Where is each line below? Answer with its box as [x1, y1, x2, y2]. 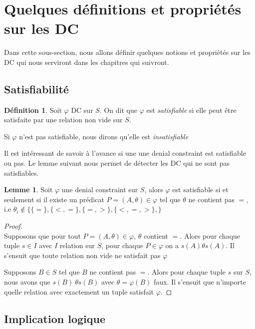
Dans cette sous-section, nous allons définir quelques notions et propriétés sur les [4, 47, 251, 57]
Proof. [4, 221, 22, 231]
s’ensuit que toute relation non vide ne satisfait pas [4, 250, 161, 260]
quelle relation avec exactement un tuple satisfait [4, 286, 154, 297]
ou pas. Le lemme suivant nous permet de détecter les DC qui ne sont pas [4, 158, 230, 168]
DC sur [71, 104, 93, 115]
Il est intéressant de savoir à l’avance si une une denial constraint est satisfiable [4, 148, 246, 158]
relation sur [59, 240, 95, 251]
